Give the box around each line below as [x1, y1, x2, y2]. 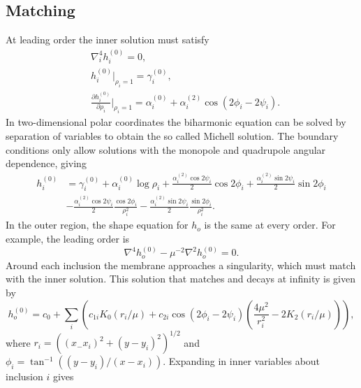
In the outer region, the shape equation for [6, 217, 189, 232]
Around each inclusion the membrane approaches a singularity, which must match [6, 257, 356, 272]
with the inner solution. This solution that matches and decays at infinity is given [6, 271, 356, 286]
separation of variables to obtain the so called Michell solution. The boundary [6, 128, 339, 143]
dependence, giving [6, 156, 87, 171]
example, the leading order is [6, 231, 130, 245]
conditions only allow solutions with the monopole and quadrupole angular [6, 142, 326, 157]
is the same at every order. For [204, 217, 336, 232]
